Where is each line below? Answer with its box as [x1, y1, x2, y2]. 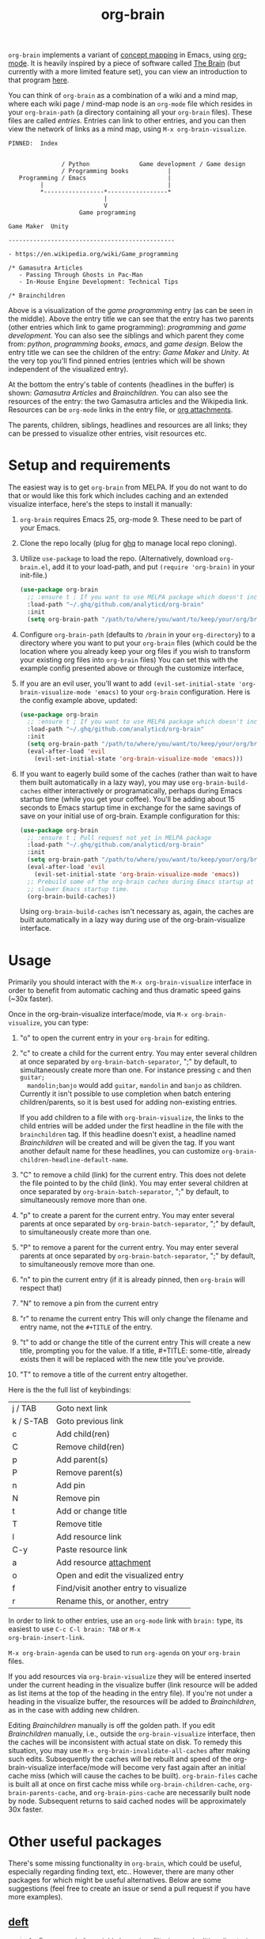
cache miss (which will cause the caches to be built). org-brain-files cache [8, 1771, 258, 1781]
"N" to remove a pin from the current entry [19, 1298, 159, 1308]
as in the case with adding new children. [8, 1706, 140, 1715]
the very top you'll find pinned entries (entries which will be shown [8, 356, 225, 365]
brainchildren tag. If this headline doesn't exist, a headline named [19, 1129, 236, 1140]
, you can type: [40, 1018, 89, 1027]
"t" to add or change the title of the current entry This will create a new [19, 1338, 252, 1347]
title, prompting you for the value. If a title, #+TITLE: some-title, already [19, 1346, 252, 1355]
